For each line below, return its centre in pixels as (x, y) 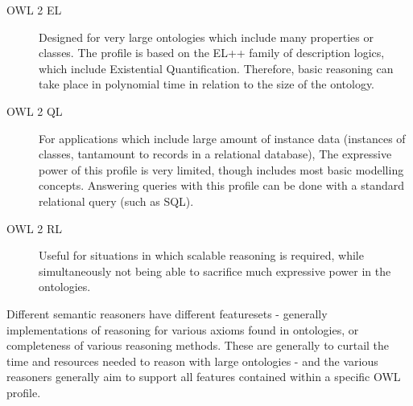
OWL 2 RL (35, 228)
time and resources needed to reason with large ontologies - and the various (192, 361)
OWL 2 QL (35, 111)
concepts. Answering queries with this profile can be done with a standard (221, 185)
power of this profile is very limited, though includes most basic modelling (221, 169)
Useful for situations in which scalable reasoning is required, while (201, 255)
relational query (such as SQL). (116, 201)
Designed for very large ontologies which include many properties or (206, 37)
